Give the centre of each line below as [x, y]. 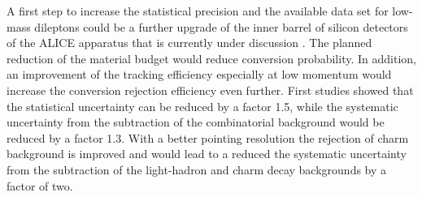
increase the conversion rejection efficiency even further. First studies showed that [210, 90]
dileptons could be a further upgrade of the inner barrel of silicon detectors [221, 26]
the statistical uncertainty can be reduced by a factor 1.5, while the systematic [202, 106]
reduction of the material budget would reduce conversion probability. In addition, [211, 58]
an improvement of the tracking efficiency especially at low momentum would [199, 74]
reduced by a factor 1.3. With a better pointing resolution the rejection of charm [208, 137]
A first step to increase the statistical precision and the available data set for [198, 11]
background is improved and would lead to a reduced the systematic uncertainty [207, 154]
